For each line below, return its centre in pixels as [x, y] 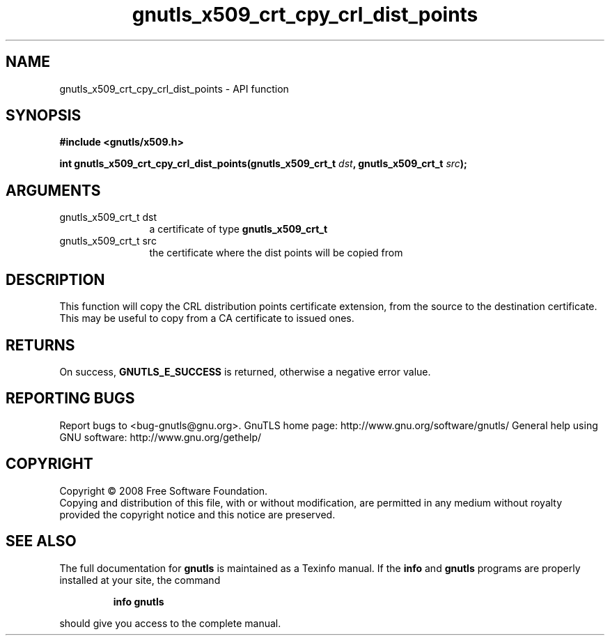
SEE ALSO [41, 541]
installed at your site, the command [140, 580]
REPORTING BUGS [70, 399]
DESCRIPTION [55, 279]
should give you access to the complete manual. [170, 623]
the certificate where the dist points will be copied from [276, 253]
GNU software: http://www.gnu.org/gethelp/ [161, 437]
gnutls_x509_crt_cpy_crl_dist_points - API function [174, 88]
